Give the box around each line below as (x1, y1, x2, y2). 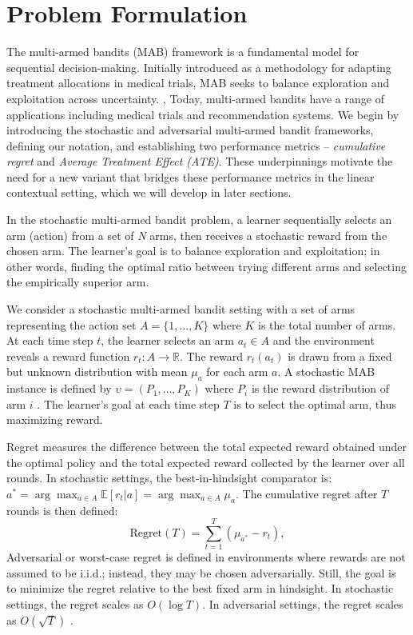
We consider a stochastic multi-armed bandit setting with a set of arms (6, 301, 355, 317)
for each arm (206, 363, 268, 380)
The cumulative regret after (242, 485, 378, 501)
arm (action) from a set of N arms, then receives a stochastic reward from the (6, 226, 387, 243)
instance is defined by (6, 380, 112, 397)
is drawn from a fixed (288, 347, 392, 364)
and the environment (272, 332, 375, 349)
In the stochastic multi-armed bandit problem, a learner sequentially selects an (6, 211, 392, 228)
